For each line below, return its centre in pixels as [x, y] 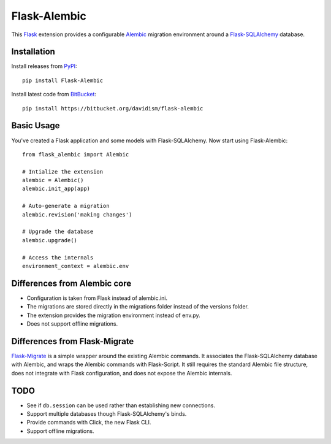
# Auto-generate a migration [66, 206]
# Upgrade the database [58, 232]
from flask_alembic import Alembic [76, 154]
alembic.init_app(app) [56, 189]
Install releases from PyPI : [44, 66]
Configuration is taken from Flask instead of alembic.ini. [97, 298]
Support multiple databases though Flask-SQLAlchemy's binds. [107, 414]
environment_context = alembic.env [76, 266]
